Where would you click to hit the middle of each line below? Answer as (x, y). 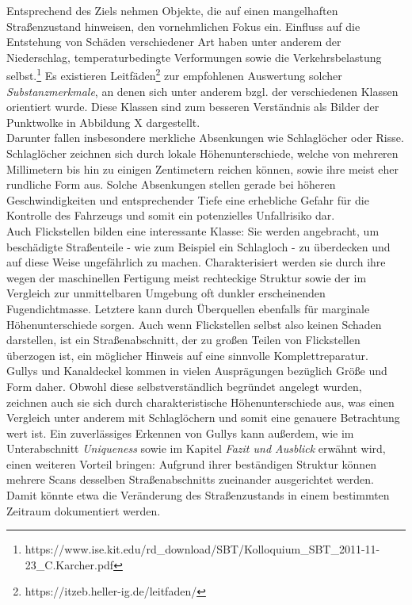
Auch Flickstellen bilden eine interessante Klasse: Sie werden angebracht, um (193, 230)
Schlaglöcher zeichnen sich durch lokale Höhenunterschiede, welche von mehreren (202, 153)
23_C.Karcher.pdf (69, 564)
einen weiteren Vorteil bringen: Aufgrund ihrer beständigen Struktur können (192, 463)
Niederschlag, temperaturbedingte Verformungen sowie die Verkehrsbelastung (194, 57)
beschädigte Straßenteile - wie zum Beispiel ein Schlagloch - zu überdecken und (198, 246)
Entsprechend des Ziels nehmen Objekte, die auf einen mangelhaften (172, 10)
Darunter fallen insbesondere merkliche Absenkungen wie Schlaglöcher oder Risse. (205, 138)
